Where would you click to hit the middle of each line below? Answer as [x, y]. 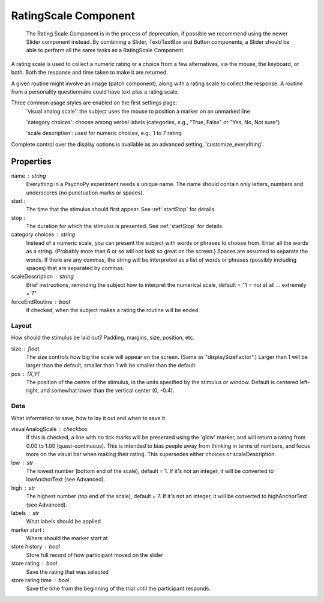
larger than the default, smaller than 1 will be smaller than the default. [112, 366]
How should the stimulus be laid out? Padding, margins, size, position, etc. [103, 338]
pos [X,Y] [25, 374]
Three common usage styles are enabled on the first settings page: [94, 103]
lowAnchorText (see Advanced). [66, 480]
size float [25, 349]
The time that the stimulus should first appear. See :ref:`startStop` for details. [121, 209]
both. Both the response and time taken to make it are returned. [89, 73]
